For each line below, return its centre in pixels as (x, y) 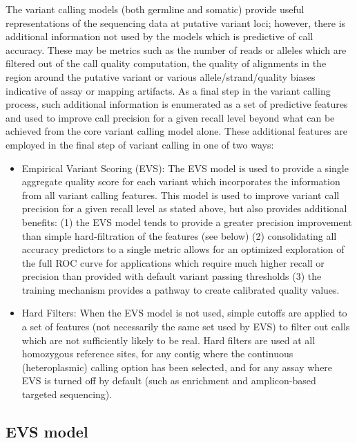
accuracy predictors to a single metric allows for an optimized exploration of (183, 249)
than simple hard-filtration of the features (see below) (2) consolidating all (179, 235)
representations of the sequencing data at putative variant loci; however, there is (176, 22)
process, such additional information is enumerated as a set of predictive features (177, 104)
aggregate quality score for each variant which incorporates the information (181, 181)
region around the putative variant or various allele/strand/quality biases (161, 76)
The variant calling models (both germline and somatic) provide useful (155, 9)
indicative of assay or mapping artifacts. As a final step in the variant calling (168, 90)
